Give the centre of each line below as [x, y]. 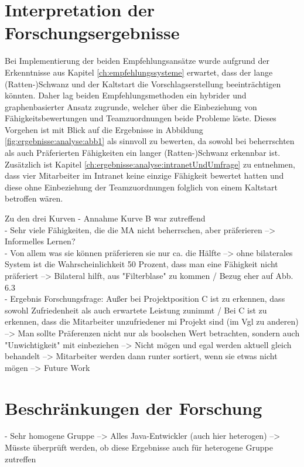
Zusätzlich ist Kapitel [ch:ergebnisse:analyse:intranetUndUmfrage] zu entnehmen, [150, 164]
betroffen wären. [34, 198]
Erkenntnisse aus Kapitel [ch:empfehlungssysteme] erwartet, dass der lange [139, 72]
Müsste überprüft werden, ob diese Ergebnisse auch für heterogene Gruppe [139, 447]
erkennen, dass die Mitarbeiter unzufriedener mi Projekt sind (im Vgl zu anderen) [152, 321]
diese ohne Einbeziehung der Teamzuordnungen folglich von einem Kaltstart [141, 187]
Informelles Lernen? [40, 241]
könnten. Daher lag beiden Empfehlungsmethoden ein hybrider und [126, 95]
